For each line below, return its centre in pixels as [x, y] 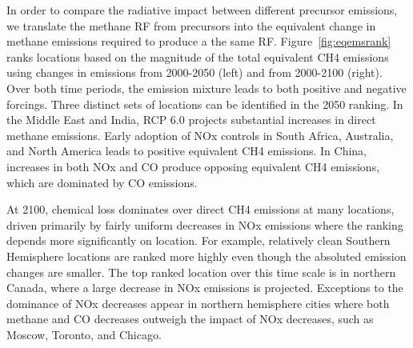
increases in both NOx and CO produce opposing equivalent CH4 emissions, [193, 166]
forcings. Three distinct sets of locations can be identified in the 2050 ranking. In [205, 104]
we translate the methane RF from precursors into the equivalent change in [191, 25]
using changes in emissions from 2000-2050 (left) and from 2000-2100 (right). [194, 72]
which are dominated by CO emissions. [102, 182]
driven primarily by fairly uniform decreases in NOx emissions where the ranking [205, 224]
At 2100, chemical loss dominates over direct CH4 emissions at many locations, [200, 209]
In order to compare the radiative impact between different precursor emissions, [202, 10]
